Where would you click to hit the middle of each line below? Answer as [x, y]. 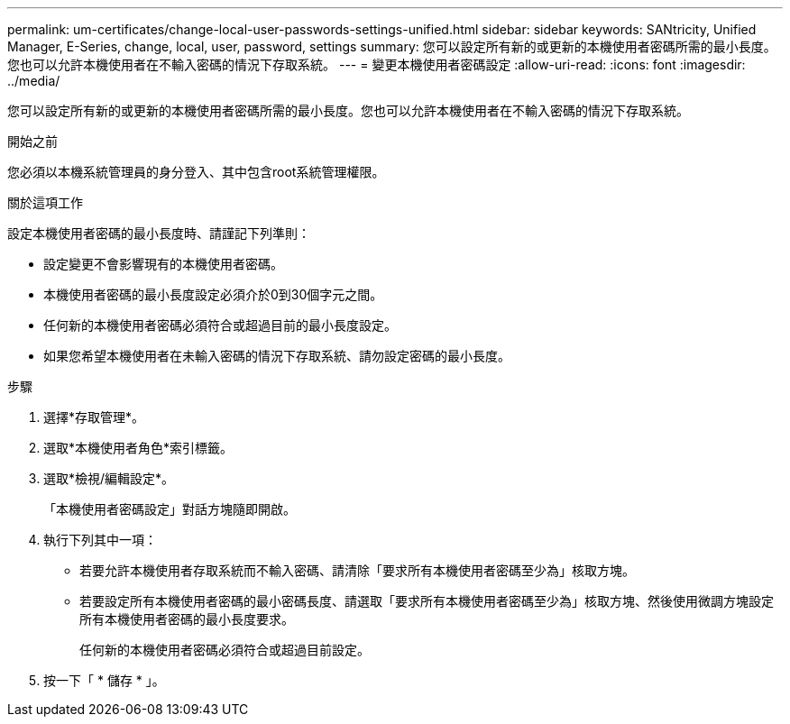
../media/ [34, 81]
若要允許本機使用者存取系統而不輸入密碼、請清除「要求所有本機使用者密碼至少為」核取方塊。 [357, 570]
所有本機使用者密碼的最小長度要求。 [187, 619]
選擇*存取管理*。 [94, 417]
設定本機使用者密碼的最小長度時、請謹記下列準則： [159, 233]
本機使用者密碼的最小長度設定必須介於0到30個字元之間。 [213, 294]
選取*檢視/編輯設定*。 [109, 478]
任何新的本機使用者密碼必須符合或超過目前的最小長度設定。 [220, 325]
